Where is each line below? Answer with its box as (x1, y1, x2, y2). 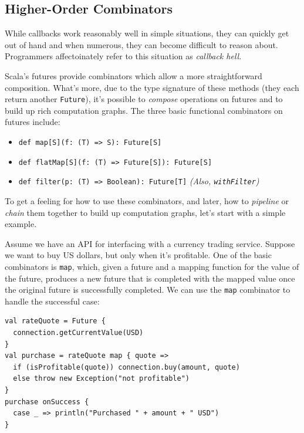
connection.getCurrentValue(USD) (13, 329, 144, 337)
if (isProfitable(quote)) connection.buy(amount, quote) (13, 363, 240, 371)
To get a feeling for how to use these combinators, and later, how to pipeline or (5, 194, 289, 207)
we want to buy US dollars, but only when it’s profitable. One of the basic (5, 249, 272, 261)
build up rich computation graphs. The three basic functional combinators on (5, 104, 283, 116)
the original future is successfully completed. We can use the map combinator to (5, 283, 291, 296)
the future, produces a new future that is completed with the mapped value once (5, 272, 295, 284)
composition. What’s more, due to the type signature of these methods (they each (5, 81, 299, 93)
